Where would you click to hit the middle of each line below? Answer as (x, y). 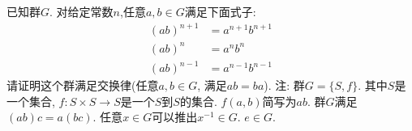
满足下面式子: (220, 11)
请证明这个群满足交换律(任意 (83, 85)
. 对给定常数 (82, 11)
